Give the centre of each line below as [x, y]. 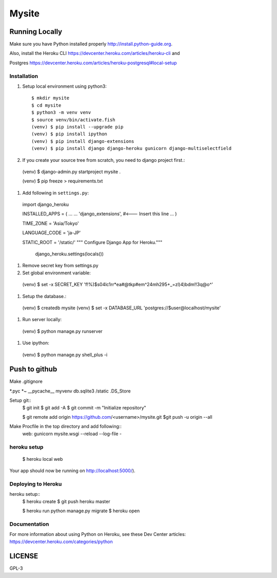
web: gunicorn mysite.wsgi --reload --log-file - [72, 434]
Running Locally [36, 32]
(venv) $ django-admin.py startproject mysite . [72, 172]
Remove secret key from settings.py [60, 266]
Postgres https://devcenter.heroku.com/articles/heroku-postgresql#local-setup [93, 63]
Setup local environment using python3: [65, 86]
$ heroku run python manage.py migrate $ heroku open [81, 511]
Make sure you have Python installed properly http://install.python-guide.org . [91, 44]
